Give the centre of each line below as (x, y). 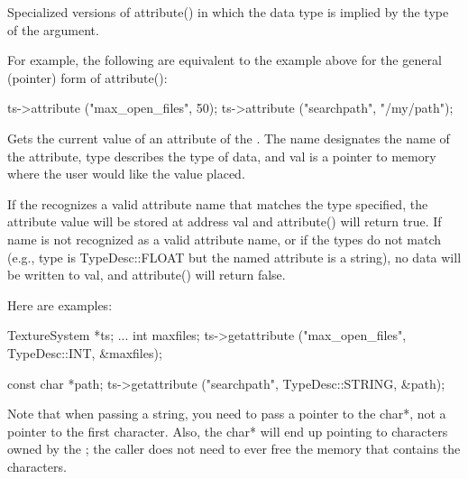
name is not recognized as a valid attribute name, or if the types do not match (224, 239)
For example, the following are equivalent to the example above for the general (225, 60)
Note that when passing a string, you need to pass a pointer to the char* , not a (227, 414)
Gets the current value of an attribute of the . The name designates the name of (229, 138)
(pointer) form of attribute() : (87, 77)
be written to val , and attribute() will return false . (147, 275)
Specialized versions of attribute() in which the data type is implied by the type (228, 12)
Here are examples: (60, 304)
